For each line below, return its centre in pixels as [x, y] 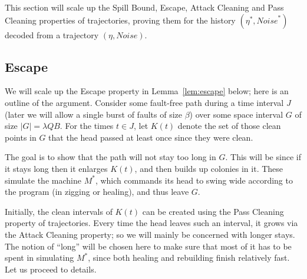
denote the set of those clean [229, 126]
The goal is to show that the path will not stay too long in [110, 157]
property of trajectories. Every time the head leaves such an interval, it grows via [151, 223]
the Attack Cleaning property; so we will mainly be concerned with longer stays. [150, 234]
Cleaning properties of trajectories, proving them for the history [120, 20]
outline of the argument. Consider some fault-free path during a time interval [144, 102]
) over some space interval [236, 114]
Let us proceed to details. [51, 269]
